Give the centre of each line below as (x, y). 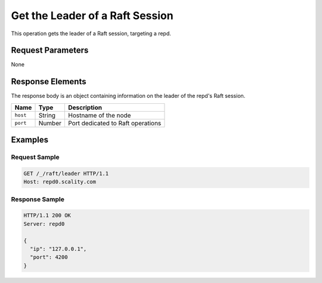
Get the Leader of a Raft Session (92, 16)
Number (50, 123)
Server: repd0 (44, 224)
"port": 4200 (49, 257)
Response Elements (49, 81)
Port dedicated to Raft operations (114, 123)
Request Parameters (50, 50)
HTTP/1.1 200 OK (47, 216)
